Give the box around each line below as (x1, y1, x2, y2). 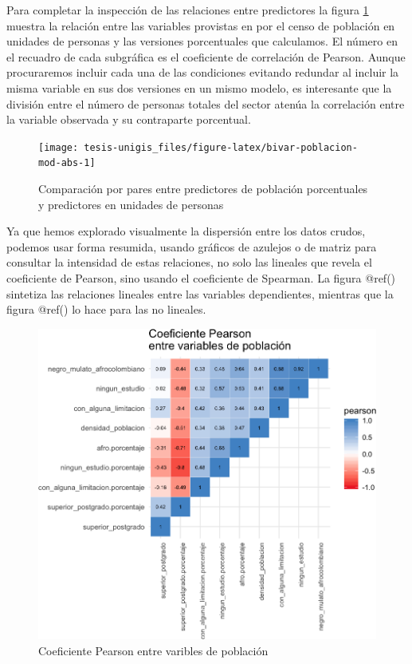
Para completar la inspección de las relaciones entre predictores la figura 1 (6, 2, 369, 18)
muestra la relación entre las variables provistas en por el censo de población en (6, 17, 395, 34)
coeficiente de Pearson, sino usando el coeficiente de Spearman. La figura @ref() (6, 270, 396, 287)
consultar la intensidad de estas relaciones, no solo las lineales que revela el (6, 254, 372, 271)
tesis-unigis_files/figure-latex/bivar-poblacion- (84, 141, 358, 153)
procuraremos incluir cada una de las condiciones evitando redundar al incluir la (6, 64, 399, 81)
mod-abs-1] (38, 157, 96, 169)
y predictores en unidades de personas (38, 196, 224, 212)
